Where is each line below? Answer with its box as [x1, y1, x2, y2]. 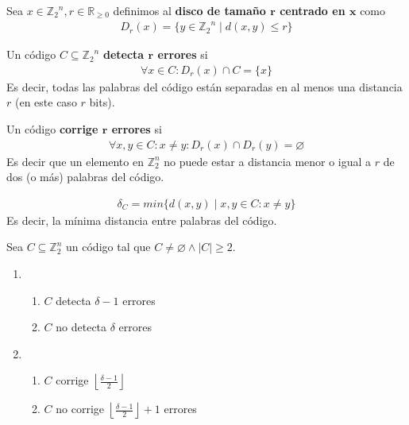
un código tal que [66, 238, 151, 255]
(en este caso [14, 94, 77, 110]
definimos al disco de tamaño [113, 2, 266, 18]
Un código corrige [6, 120, 98, 137]
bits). [89, 94, 115, 110]
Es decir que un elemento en [6, 153, 144, 169]
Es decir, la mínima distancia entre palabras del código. [6, 211, 277, 228]
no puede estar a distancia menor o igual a [164, 153, 372, 169]
